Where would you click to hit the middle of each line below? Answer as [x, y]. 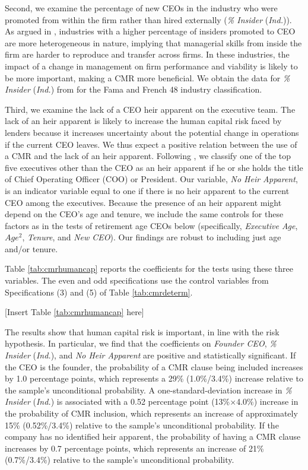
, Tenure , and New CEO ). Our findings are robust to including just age [152, 237]
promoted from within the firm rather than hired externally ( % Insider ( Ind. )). [148, 19]
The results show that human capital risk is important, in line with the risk [142, 331]
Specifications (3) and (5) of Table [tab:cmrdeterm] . [99, 292]
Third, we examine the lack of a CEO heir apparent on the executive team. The [150, 109]
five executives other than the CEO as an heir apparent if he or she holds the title [154, 167]
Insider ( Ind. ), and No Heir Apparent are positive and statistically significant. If [150, 355]
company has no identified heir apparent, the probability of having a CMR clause [153, 436]
